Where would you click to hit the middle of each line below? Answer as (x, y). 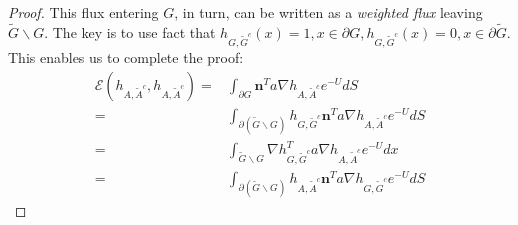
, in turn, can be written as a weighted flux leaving (328, 12)
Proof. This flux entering (83, 12)
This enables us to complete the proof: (126, 57)
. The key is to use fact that (130, 31)
